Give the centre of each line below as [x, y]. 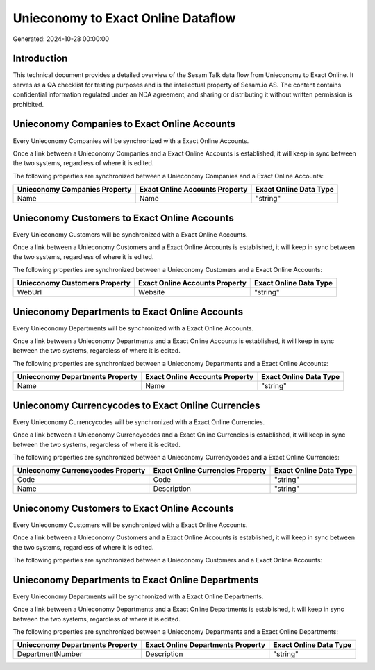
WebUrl [29, 292]
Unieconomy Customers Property [74, 283]
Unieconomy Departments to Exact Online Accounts [128, 311]
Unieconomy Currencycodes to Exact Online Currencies [136, 405]
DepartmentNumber [50, 654]
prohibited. [28, 104]
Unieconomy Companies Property [74, 190]
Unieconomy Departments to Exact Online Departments [136, 580]
